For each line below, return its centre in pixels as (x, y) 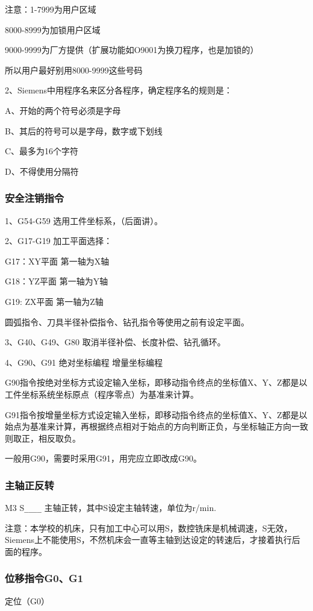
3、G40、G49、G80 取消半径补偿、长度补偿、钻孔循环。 (115, 342)
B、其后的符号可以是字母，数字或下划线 (84, 130)
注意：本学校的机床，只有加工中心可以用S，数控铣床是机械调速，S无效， (149, 528)
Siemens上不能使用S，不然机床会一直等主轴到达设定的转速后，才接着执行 (148, 540)
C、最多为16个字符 (42, 151)
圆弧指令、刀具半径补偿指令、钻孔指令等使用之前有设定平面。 (127, 321)
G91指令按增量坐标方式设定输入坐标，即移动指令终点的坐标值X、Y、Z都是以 (156, 414)
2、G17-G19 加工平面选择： (59, 241)
